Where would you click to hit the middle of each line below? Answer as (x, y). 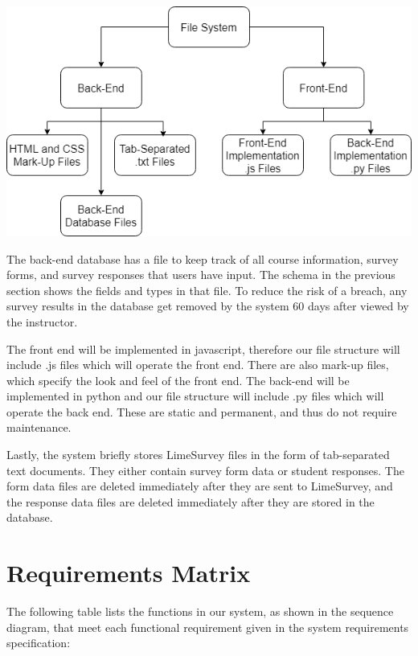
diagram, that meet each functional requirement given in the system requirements (208, 627)
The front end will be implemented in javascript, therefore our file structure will (203, 348)
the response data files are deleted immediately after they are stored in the (191, 501)
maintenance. (39, 427)
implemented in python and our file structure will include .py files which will (195, 396)
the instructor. (42, 321)
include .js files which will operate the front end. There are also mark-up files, (198, 365)
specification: (39, 643)
